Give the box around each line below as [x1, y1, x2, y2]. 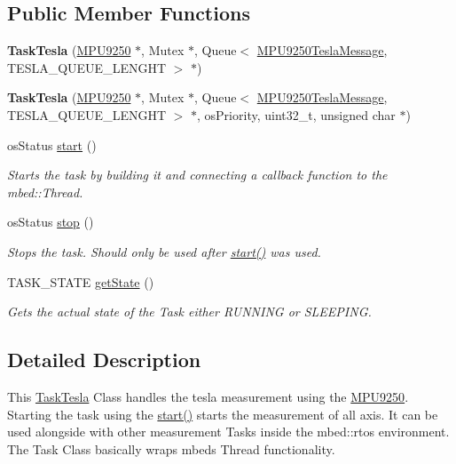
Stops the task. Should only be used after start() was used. [7, 242, 321, 260]
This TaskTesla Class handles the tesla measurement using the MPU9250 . [7, 387, 409, 405]
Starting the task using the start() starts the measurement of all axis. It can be [7, 404, 438, 423]
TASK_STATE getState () [7, 272, 154, 291]
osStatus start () [7, 135, 97, 154]
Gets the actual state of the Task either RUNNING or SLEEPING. [7, 302, 372, 321]
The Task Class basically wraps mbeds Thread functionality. [7, 439, 335, 458]
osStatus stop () [7, 212, 94, 231]
